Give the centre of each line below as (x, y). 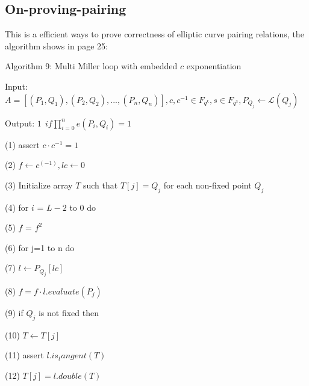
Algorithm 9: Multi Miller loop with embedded (91, 66)
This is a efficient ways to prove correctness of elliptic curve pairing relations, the (154, 34)
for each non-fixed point (208, 185)
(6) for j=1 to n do (40, 247)
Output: (20, 123)
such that (100, 185)
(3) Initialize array (39, 185)
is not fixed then (69, 312)
